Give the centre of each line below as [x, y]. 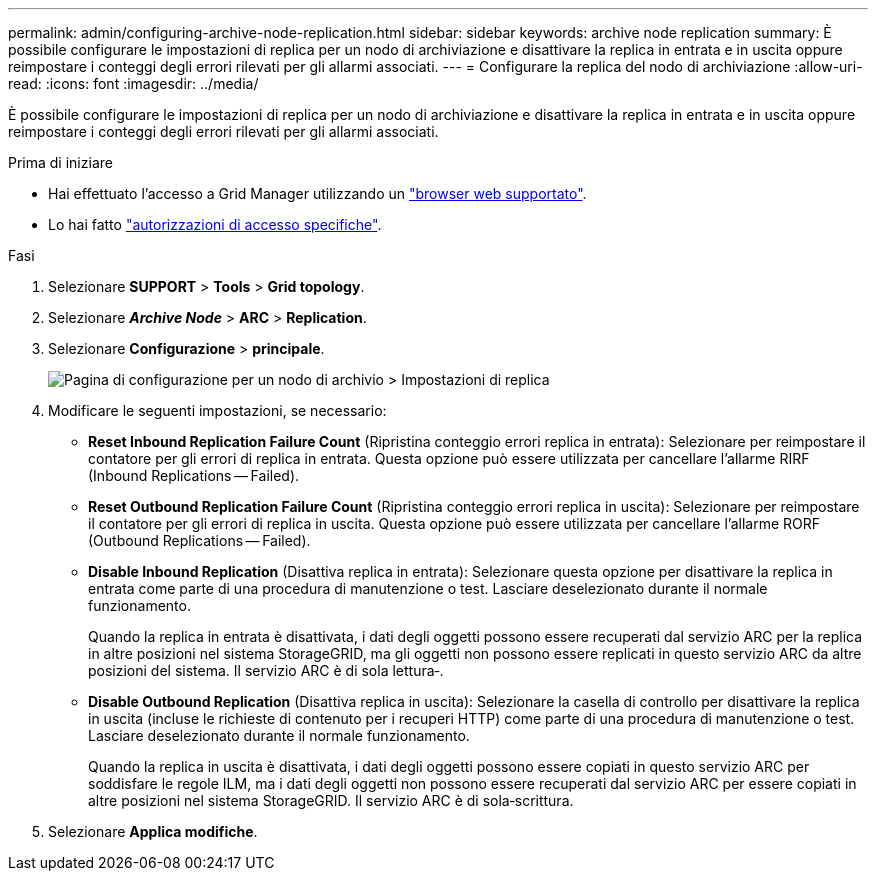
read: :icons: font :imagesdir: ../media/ [133, 83]
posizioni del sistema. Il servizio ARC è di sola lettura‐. [266, 670]
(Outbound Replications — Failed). [199, 540]
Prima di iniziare [60, 162]
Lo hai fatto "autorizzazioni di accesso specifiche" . [215, 224]
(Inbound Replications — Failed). [194, 475]
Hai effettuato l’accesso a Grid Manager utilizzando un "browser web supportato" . [317, 193]
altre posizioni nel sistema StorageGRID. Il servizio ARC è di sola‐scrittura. [331, 800]
